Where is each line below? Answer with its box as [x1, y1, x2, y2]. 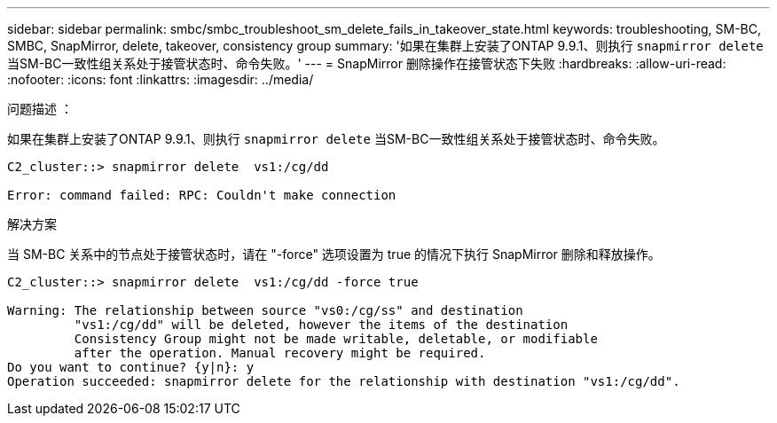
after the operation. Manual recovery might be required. [74, 346, 486, 360]
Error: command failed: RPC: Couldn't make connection [7, 188, 396, 202]
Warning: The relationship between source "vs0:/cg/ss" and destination [7, 303, 523, 317]
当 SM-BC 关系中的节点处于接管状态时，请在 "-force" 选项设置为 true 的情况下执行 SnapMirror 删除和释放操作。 [7, 247, 661, 262]
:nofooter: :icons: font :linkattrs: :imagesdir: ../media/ [7, 72, 314, 87]
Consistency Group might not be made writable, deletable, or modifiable [74, 332, 598, 346]
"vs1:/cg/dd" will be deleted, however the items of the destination [74, 317, 569, 332]
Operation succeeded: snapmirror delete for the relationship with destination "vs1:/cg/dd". [7, 374, 680, 388]
